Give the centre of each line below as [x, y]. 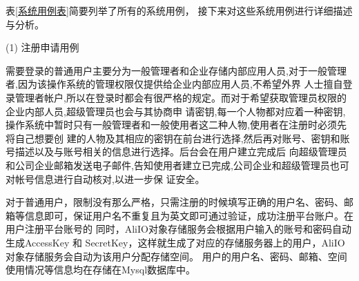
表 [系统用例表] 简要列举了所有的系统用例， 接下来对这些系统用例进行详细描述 [179, 10]
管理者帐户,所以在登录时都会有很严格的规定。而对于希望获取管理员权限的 [181, 97]
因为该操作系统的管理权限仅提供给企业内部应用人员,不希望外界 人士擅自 [180, 84]
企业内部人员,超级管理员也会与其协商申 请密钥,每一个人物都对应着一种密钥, [176, 111]
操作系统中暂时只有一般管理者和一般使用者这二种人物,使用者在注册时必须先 [176, 125]
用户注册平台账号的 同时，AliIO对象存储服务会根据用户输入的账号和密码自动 [178, 229]
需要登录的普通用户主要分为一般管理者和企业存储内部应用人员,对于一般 [166, 70]
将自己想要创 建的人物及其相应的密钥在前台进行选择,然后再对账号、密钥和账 [178, 138]
